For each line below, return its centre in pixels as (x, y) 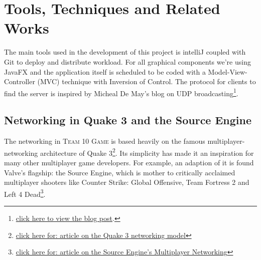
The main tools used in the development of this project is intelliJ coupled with (125, 52)
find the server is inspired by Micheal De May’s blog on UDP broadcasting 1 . (121, 92)
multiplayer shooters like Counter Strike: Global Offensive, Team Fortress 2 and (127, 182)
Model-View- (228, 71)
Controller (20, 81)
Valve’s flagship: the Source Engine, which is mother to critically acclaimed (120, 172)
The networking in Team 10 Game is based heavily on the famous (105, 141)
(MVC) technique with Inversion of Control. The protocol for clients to (147, 81)
